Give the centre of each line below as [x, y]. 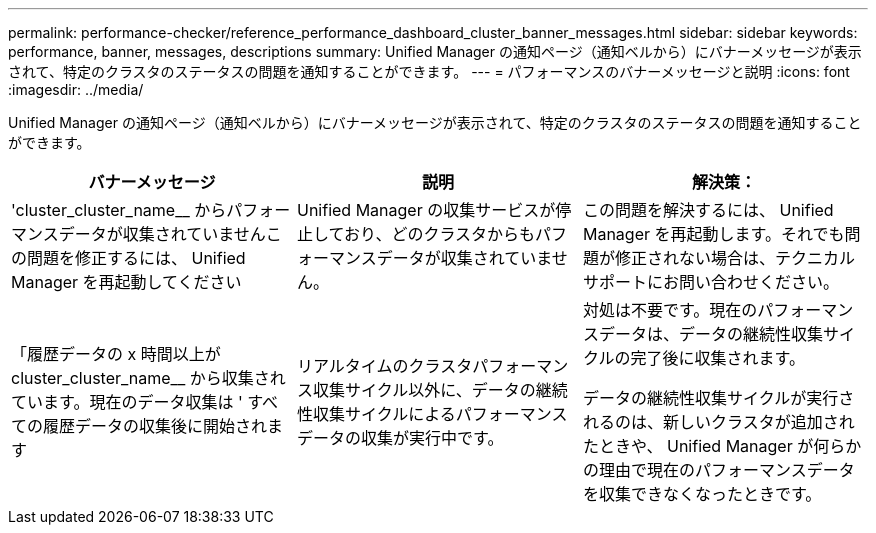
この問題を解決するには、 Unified [708, 210]
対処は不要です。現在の [670, 310]
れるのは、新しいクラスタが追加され [718, 422]
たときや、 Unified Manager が [698, 446]
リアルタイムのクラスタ [384, 366]
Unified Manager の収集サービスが [426, 210]
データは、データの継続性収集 [710, 334]
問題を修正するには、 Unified [136, 258]
